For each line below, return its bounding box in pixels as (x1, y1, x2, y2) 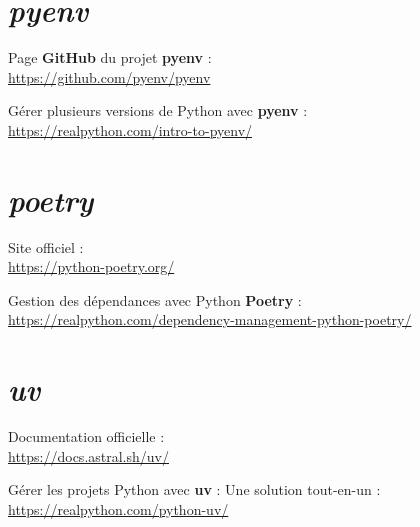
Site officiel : (8, 236, 84, 257)
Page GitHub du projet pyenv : (8, 47, 212, 68)
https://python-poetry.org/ (8, 256, 175, 277)
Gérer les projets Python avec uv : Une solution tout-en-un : (8, 479, 381, 500)
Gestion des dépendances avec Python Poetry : (8, 289, 302, 310)
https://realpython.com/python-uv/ (8, 498, 229, 519)
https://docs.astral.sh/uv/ (8, 445, 169, 466)
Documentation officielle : (8, 426, 165, 447)
